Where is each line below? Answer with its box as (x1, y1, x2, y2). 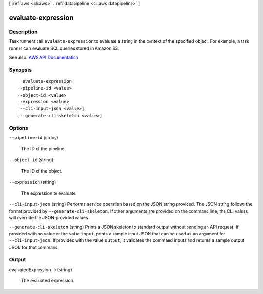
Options (9, 124, 29, 131)
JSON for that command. (9, 244, 59, 250)
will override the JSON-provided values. (9, 215, 90, 221)
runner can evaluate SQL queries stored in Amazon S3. (9, 45, 119, 51)
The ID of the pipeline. (21, 146, 66, 152)
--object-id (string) (9, 157, 54, 163)
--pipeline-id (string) (9, 135, 58, 140)
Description (9, 28, 38, 35)
